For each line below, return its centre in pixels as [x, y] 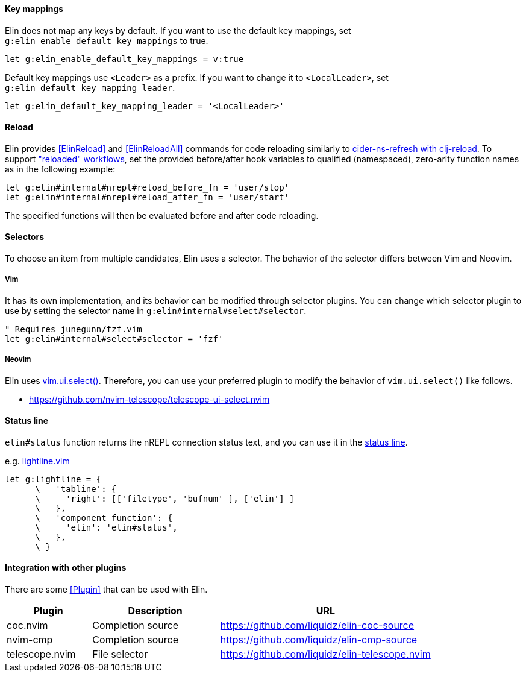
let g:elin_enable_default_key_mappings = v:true [124, 59]
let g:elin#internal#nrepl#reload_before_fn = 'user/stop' [147, 187]
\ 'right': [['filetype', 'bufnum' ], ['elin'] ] [165, 498]
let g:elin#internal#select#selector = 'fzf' [114, 338]
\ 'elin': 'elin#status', [106, 527]
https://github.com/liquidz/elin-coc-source [317, 625]
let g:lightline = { [53, 479]
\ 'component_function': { [104, 518]
